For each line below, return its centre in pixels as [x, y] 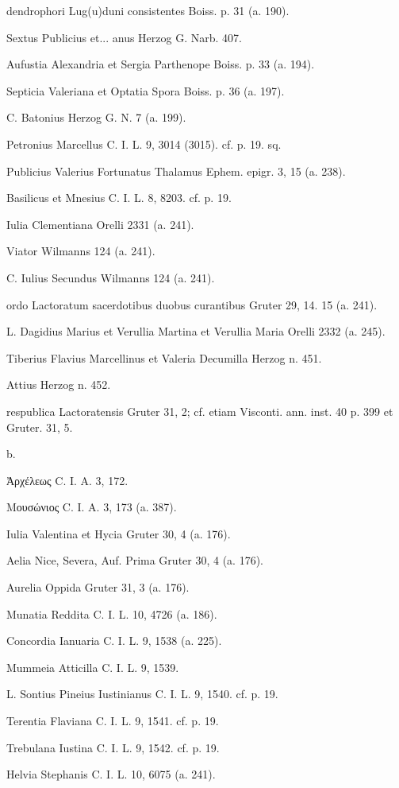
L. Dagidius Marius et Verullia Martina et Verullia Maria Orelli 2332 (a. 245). [196, 331]
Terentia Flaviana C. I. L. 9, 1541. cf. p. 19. [113, 721]
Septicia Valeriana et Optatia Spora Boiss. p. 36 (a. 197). [146, 90]
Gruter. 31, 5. [40, 427]
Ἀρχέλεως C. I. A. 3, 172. [67, 480]
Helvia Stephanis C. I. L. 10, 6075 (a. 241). [111, 774]
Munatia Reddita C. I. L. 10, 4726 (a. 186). [112, 613]
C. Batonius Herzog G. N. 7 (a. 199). [96, 117]
